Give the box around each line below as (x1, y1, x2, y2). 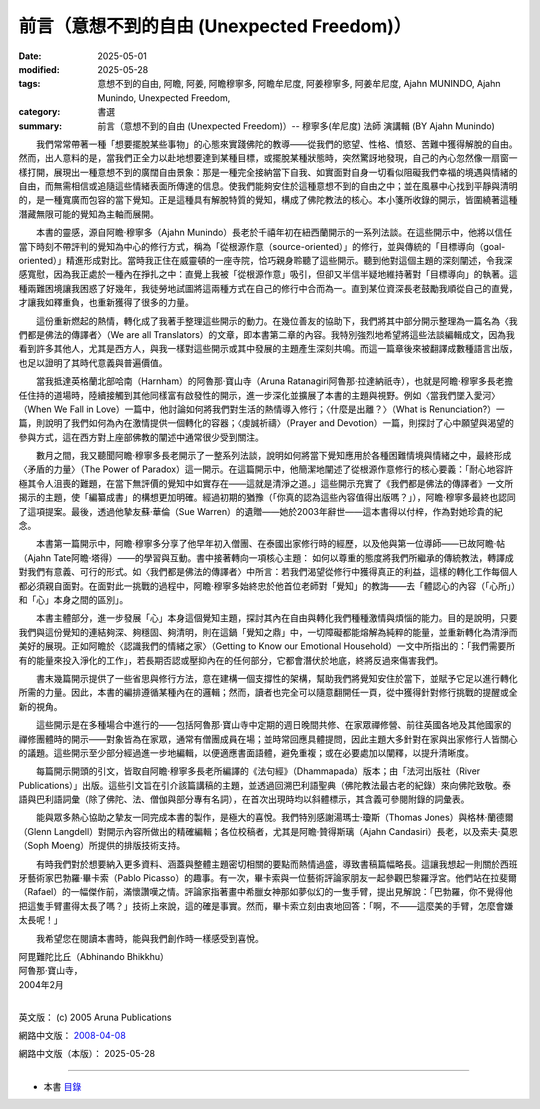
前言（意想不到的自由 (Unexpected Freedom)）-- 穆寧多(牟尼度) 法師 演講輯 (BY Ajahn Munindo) (97, 120, 495, 132)
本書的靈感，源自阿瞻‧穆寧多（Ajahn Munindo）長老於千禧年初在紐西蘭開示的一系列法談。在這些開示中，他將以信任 (35, 226, 513, 239)
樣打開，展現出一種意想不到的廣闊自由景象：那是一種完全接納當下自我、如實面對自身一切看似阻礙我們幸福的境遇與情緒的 (18, 166, 518, 178)
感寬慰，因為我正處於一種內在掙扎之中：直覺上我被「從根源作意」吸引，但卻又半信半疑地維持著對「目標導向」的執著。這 (18, 268, 518, 280)
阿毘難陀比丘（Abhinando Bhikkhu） (18, 950, 169, 962)
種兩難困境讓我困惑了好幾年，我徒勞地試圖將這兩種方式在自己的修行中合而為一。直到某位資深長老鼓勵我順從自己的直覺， (18, 282, 518, 294)
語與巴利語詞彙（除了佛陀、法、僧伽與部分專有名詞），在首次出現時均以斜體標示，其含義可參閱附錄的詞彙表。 (18, 793, 470, 805)
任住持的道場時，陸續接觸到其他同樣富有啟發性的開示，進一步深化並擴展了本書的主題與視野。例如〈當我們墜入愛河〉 (18, 389, 500, 401)
